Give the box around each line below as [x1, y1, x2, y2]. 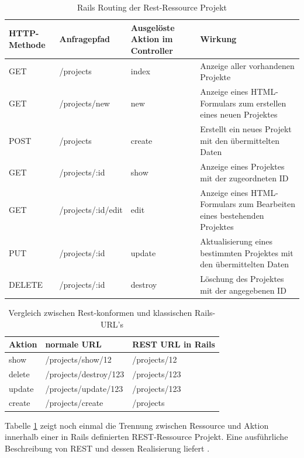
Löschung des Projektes [200, 273, 284, 285]
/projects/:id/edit [59, 203, 123, 215]
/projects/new [59, 97, 110, 109]
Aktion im [130, 33, 173, 45]
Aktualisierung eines [200, 235, 273, 247]
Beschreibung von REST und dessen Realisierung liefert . [5, 442, 210, 454]
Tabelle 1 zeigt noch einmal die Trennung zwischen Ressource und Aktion [5, 419, 269, 431]
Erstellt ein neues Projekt [200, 123, 292, 135]
